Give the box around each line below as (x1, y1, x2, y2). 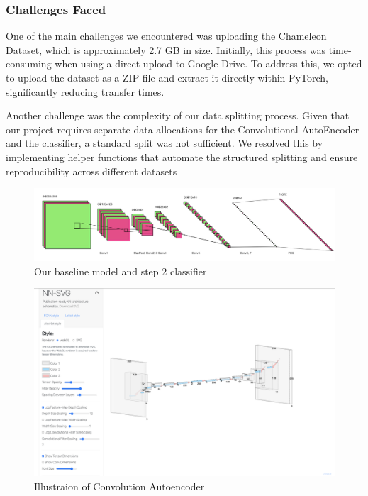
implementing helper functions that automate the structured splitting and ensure (6, 149, 358, 164)
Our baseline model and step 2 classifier (34, 263, 207, 278)
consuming (6, 56, 52, 71)
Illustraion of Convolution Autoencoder (34, 479, 205, 494)
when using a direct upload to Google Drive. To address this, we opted (55, 56, 362, 71)
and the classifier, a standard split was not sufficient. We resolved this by (6, 136, 323, 150)
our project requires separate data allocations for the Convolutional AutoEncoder (6, 121, 359, 136)
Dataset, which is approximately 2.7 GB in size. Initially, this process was (6, 42, 326, 57)
